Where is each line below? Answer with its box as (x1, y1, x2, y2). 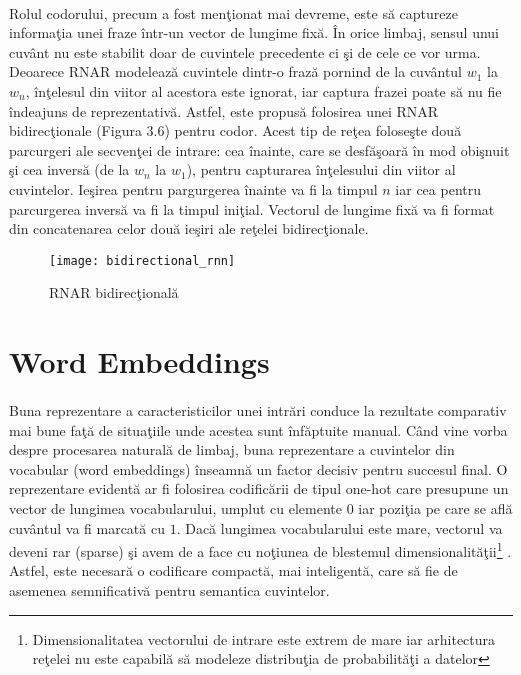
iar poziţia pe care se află (358, 497, 513, 518)
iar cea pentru (395, 178, 481, 199)
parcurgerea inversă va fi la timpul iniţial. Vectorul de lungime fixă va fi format (9, 198, 495, 219)
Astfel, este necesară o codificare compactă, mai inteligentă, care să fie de (9, 560, 458, 581)
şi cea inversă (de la (9, 159, 130, 180)
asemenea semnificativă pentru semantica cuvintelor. (9, 579, 330, 600)
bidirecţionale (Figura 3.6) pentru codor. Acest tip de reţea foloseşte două (9, 120, 462, 141)
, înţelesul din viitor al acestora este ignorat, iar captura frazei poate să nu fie (25, 80, 502, 101)
